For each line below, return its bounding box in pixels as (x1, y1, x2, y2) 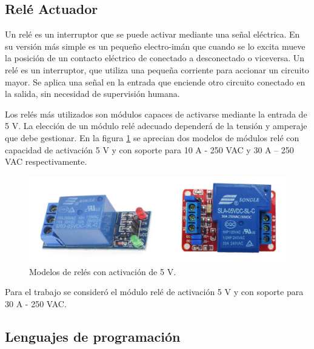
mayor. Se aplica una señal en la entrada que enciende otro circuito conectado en (5, 75, 306, 88)
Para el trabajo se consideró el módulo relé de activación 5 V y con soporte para (5, 285, 304, 298)
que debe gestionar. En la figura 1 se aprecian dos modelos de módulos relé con (5, 131, 299, 144)
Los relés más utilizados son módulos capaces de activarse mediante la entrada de (5, 107, 307, 120)
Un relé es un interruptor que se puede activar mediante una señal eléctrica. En (5, 28, 300, 41)
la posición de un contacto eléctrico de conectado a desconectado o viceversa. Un (5, 52, 305, 64)
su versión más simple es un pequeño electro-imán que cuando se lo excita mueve (5, 39, 306, 52)
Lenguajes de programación (5, 327, 181, 345)
